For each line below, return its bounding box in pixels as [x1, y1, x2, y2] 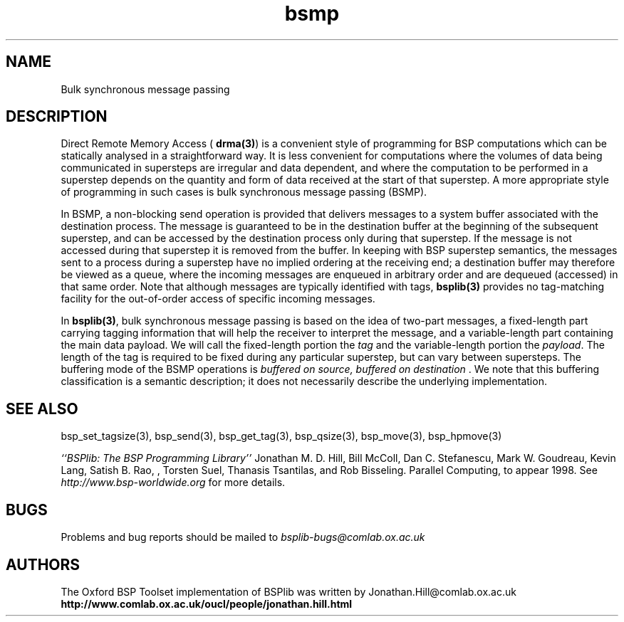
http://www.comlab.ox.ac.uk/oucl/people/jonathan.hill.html [61, 597, 353, 610]
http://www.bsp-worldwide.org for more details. [61, 476, 286, 489]
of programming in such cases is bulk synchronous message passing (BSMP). [61, 186, 427, 199]
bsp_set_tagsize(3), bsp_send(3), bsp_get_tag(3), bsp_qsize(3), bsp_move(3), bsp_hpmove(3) [61, 430, 502, 443]
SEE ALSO [6, 399, 78, 418]
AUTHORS [6, 555, 80, 574]
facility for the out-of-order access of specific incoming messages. [61, 292, 375, 305]
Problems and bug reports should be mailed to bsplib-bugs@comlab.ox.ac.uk [61, 531, 425, 544]
